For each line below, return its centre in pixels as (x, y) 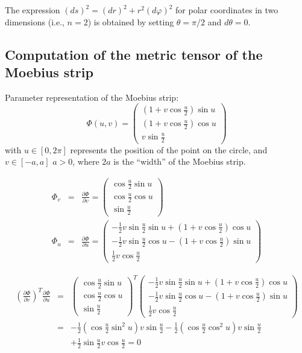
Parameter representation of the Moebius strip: (92, 97)
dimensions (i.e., (35, 21)
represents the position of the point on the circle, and (169, 149)
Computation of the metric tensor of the (134, 54)
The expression (33, 10)
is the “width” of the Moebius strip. (180, 161)
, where (86, 161)
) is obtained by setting (131, 21)
